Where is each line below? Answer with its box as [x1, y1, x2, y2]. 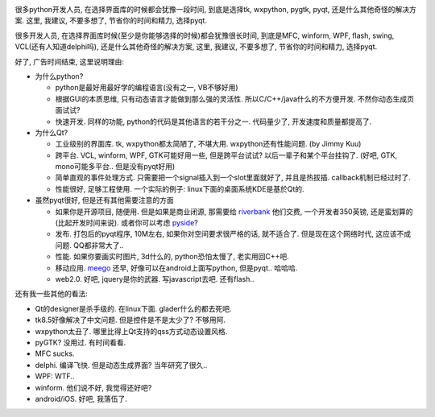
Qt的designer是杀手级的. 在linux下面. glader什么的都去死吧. [35, 303, 232, 313]
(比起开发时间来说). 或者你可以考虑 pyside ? [55, 218, 198, 228]
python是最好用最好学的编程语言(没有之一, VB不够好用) [55, 83, 238, 93]
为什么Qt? [35, 127, 68, 137]
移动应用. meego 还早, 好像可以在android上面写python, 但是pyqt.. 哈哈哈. [55, 262, 298, 273]
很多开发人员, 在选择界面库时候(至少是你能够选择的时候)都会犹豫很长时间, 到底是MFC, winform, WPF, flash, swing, [14, 31, 395, 40]
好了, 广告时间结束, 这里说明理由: [14, 56, 124, 66]
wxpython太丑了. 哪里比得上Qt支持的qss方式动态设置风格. [35, 326, 228, 336]
